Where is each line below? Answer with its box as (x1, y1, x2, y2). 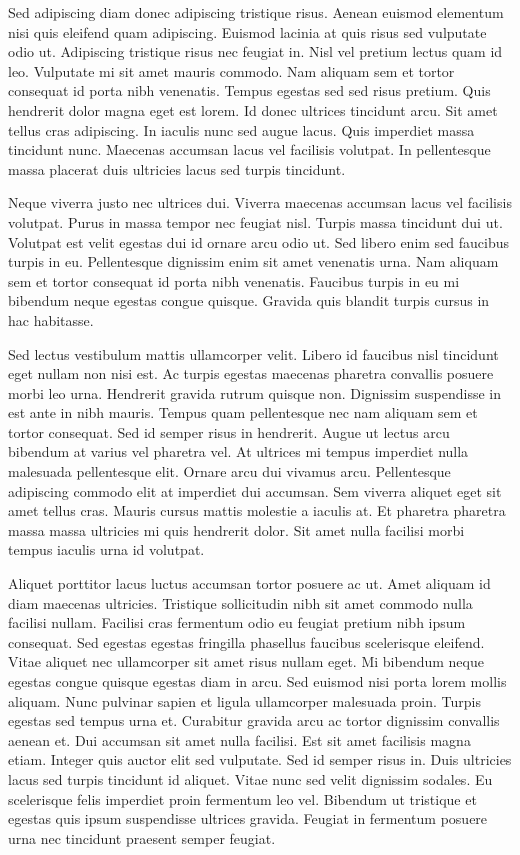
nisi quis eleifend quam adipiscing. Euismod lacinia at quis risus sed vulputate (8, 21, 487, 42)
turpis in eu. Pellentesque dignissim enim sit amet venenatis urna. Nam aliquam (8, 251, 499, 272)
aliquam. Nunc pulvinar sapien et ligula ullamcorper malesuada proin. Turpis (8, 690, 482, 711)
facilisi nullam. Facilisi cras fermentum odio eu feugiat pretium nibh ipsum (8, 612, 466, 633)
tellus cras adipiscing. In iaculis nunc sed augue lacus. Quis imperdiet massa (8, 119, 475, 140)
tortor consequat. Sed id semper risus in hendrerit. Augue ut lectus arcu (8, 421, 450, 442)
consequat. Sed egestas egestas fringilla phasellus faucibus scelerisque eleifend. (8, 631, 485, 652)
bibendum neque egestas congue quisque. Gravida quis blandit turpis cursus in (8, 290, 490, 311)
